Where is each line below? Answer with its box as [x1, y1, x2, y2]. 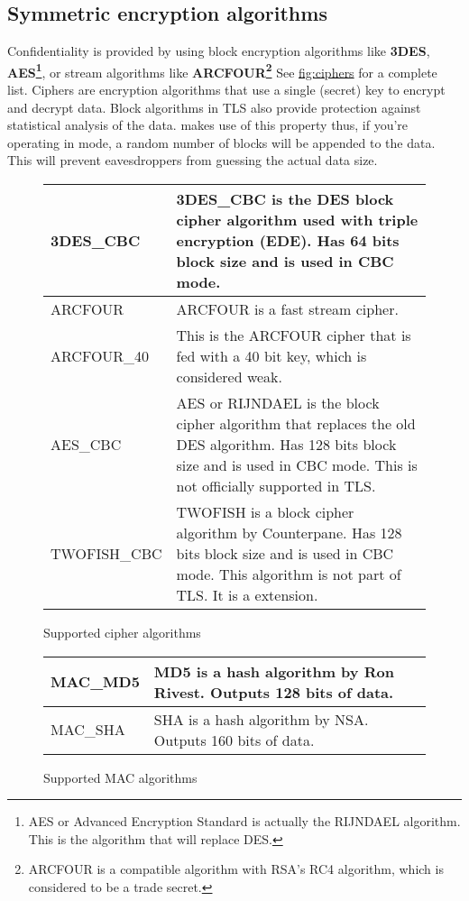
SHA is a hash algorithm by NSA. [153, 708, 369, 730]
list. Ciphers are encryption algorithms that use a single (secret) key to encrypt [7, 80, 446, 99]
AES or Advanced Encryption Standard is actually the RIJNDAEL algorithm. [28, 812, 461, 831]
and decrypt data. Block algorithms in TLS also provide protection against [7, 97, 421, 116]
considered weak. [176, 366, 283, 388]
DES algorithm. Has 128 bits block [176, 434, 397, 455]
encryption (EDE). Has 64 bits [176, 230, 400, 252]
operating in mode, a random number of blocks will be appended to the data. [7, 133, 436, 152]
